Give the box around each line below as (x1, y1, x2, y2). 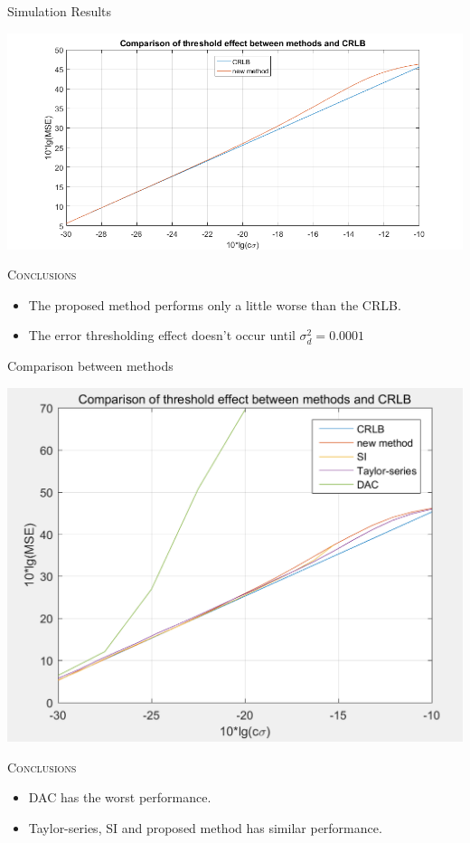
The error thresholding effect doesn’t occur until (28, 326, 296, 345)
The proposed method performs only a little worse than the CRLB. (28, 295, 401, 314)
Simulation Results (7, 2, 112, 20)
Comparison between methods (7, 356, 174, 375)
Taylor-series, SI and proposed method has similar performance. (28, 818, 382, 837)
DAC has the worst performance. (28, 788, 211, 807)
